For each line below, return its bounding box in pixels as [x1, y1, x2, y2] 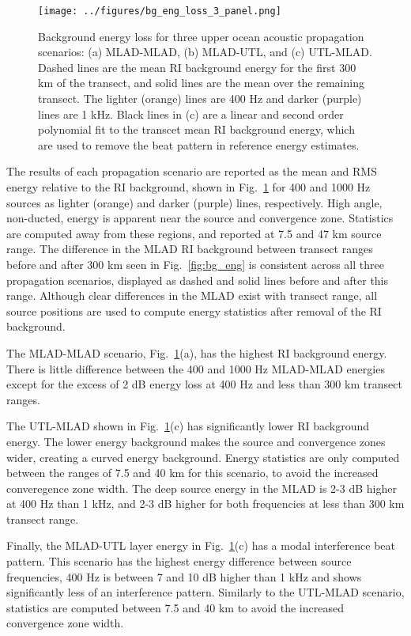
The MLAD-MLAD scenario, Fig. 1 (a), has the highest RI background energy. [6, 344, 387, 361]
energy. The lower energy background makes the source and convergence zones [6, 433, 386, 449]
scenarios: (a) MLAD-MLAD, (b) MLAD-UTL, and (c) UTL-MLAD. [38, 44, 372, 60]
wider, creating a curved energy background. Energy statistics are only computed [6, 449, 400, 465]
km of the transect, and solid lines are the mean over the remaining [38, 74, 364, 91]
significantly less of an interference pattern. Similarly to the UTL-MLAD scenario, [6, 584, 405, 600]
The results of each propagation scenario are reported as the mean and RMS [6, 163, 377, 180]
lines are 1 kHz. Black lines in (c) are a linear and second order [38, 105, 344, 122]
